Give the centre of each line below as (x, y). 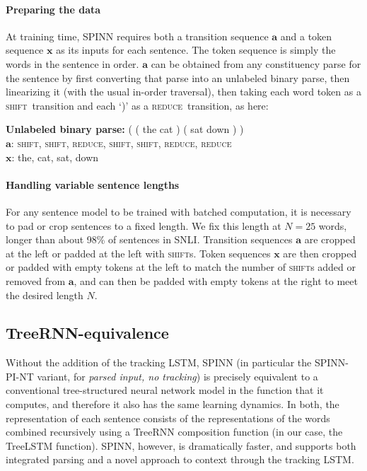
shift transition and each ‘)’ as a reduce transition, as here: (137, 105)
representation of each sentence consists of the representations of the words (168, 418)
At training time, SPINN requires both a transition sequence (137, 36)
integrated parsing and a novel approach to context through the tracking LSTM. (180, 459)
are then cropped (320, 253)
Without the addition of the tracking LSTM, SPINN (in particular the (159, 362)
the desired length (45, 295)
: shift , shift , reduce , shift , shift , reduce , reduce (121, 143)
